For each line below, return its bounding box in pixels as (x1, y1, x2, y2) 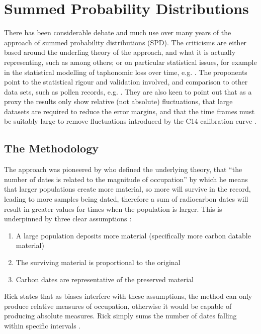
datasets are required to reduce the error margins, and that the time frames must (4, 106, 255, 116)
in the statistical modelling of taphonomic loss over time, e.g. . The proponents (4, 66, 247, 77)
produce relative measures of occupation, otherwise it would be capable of (4, 300, 232, 311)
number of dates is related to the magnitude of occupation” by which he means (4, 174, 248, 184)
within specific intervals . (4, 320, 81, 330)
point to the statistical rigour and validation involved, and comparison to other (4, 76, 248, 87)
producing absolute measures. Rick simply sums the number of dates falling (4, 310, 237, 321)
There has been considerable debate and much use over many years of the (4, 27, 231, 38)
